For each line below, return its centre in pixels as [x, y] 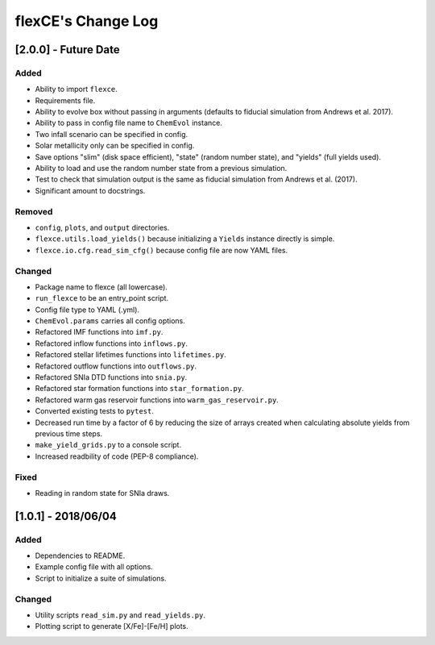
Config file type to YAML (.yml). [87, 310]
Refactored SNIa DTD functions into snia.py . [111, 377]
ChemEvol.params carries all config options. [110, 321]
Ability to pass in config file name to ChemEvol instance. [129, 123]
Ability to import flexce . [77, 89]
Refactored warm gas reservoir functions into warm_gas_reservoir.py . [157, 400]
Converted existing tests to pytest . [95, 411]
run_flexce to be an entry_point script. [102, 298]
